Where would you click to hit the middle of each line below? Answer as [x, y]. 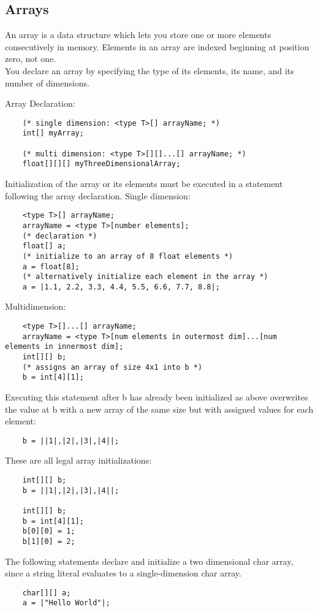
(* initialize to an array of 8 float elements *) [128, 256]
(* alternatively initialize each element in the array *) [145, 277]
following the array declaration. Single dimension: [98, 195]
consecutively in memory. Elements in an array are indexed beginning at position [157, 46]
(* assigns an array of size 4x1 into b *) [112, 367]
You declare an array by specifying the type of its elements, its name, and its [150, 70]
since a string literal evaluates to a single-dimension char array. [123, 573]
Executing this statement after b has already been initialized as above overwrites [157, 397]
